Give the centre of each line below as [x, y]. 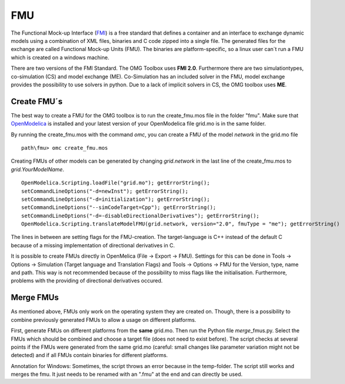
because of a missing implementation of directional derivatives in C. [93, 245]
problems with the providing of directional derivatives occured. [87, 281]
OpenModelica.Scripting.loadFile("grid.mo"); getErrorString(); [116, 183]
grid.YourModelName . [38, 169]
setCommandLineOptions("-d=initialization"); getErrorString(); [116, 199]
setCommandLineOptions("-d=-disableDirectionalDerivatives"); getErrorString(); [141, 215]
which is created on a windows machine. [60, 57]
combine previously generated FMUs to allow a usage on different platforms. [104, 319]
